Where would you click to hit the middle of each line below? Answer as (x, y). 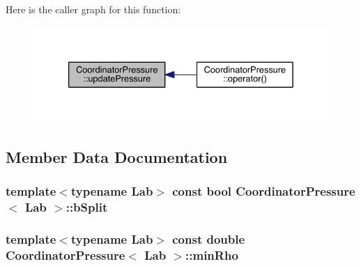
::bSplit (87, 207)
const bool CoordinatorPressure (264, 191)
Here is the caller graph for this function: (93, 9)
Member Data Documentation (117, 156)
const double (209, 238)
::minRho (212, 255)
